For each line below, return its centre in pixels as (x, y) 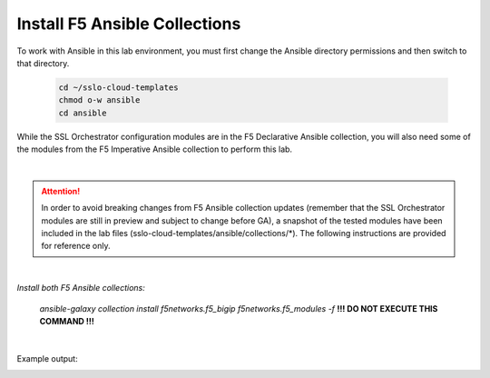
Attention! (61, 191)
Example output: (47, 358)
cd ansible (83, 113)
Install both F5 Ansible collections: (81, 288)
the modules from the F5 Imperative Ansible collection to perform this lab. (155, 149)
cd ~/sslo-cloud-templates (118, 87)
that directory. (43, 63)
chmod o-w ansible (99, 100)
